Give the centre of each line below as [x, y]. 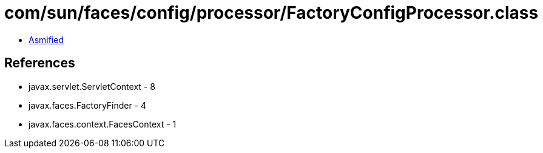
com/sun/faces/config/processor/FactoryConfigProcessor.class [271, 13]
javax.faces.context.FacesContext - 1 [103, 124]
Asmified [46, 39]
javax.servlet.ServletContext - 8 [92, 86]
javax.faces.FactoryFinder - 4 [88, 105]
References [40, 63]
